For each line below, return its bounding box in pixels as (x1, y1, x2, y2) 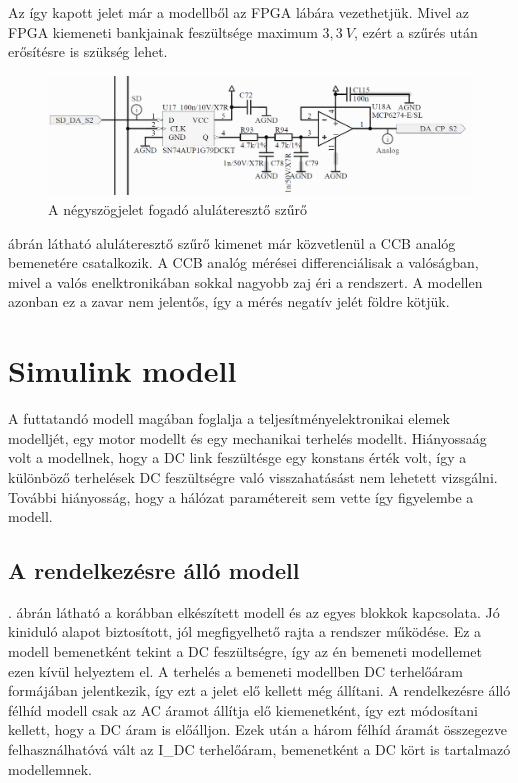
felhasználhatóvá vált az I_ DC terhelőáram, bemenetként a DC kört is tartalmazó (8, 739, 511, 760)
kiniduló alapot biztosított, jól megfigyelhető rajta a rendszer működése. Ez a (8, 621, 482, 642)
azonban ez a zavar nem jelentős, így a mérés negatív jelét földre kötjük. (8, 291, 450, 312)
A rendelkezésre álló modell (8, 555, 300, 586)
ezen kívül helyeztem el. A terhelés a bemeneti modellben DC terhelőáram (8, 660, 463, 681)
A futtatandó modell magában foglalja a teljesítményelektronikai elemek (8, 408, 450, 429)
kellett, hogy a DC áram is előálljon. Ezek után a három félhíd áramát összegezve (8, 719, 507, 740)
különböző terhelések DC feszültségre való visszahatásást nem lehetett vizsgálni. (8, 466, 498, 487)
